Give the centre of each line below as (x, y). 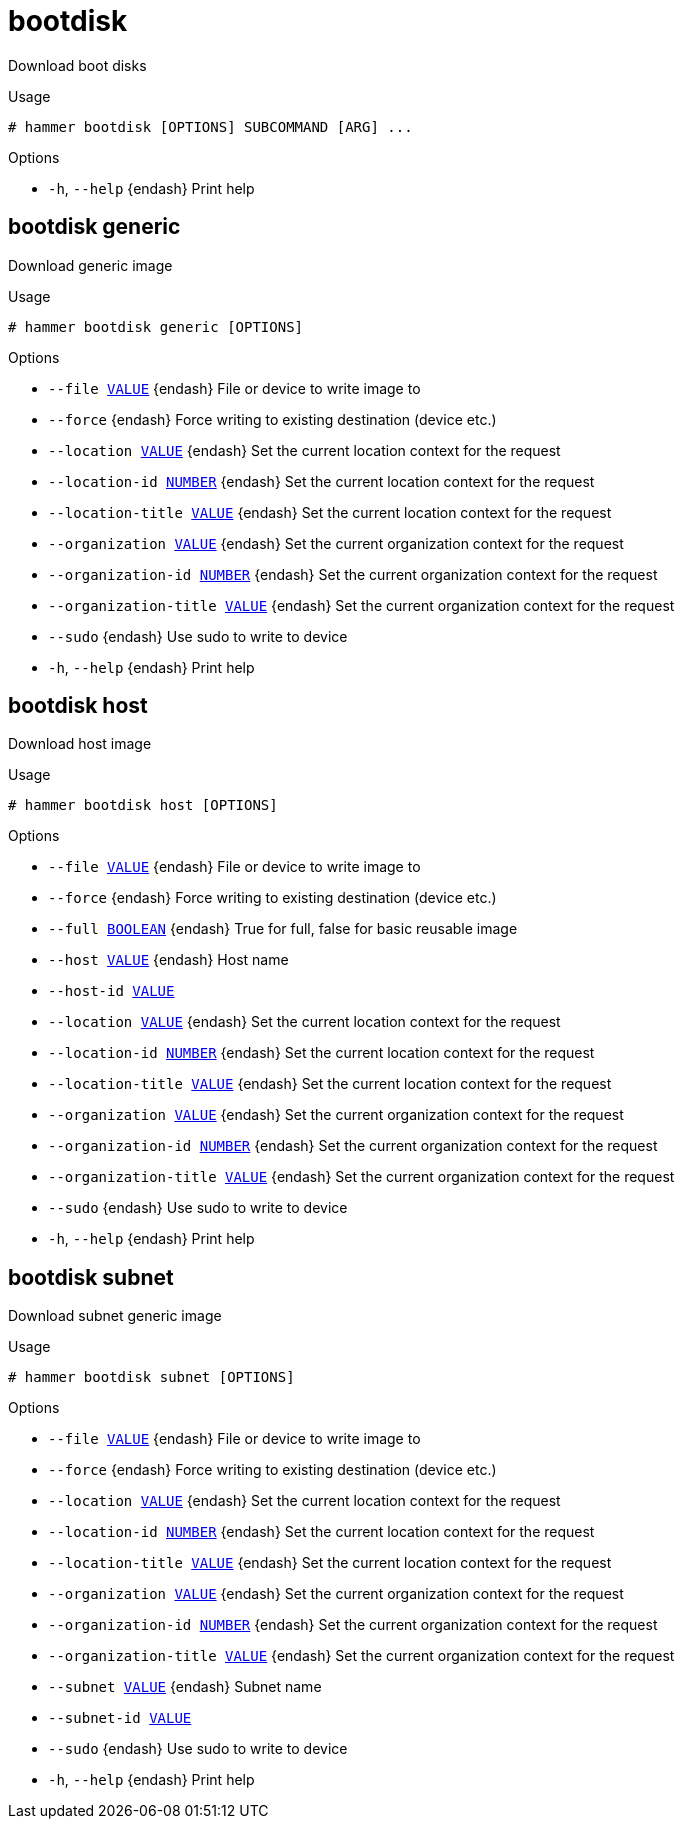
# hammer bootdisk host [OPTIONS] (143, 805)
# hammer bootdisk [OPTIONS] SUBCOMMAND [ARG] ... (210, 126)
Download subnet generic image (115, 1316)
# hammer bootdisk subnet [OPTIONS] (151, 1377)
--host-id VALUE (111, 991)
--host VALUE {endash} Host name (168, 960)
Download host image (80, 744)
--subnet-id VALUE (120, 1718)
